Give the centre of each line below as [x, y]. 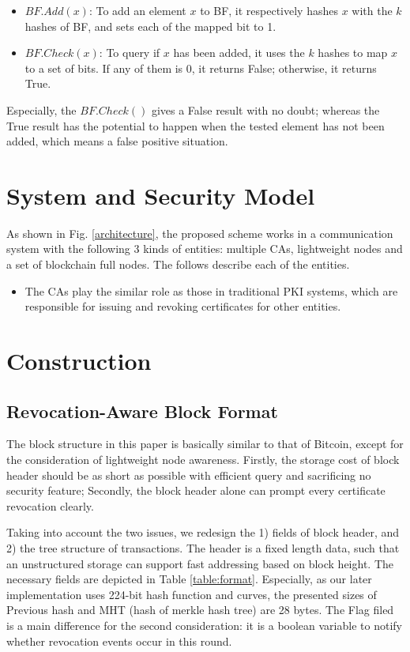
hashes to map [353, 53]
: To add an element [137, 10]
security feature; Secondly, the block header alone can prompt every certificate [196, 490]
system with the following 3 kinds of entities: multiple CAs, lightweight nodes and [205, 249]
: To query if [130, 53]
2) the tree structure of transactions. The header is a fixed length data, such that [203, 547]
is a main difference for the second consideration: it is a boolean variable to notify [204, 625]
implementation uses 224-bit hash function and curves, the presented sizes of [192, 594]
